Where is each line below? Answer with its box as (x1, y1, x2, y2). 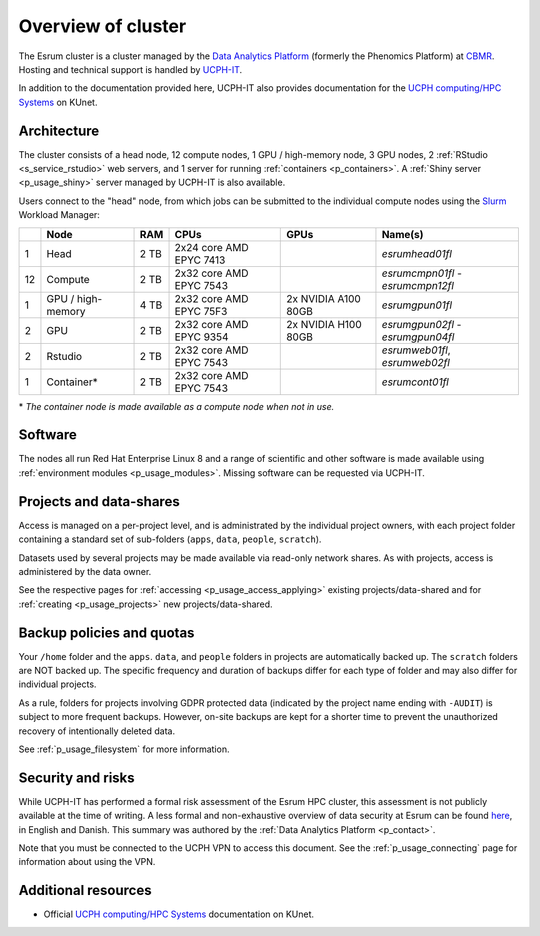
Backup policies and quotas (18, 624, 195, 641)
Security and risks (18, 769, 135, 786)
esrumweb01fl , (381, 343, 451, 357)
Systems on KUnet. (18, 96, 98, 108)
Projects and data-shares (18, 493, 180, 510)
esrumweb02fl (381, 355, 450, 369)
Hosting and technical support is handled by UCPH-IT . (18, 63, 243, 75)
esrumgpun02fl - (381, 317, 462, 331)
